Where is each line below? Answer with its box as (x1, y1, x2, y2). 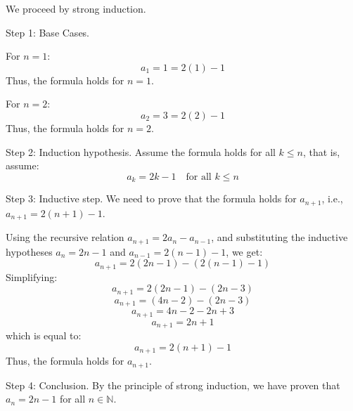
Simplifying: (6, 269, 58, 284)
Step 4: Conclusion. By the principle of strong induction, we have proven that (6, 377, 340, 392)
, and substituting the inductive (211, 230, 348, 244)
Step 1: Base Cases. (6, 25, 90, 39)
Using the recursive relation (6, 230, 124, 244)
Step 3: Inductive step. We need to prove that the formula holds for (6, 191, 297, 206)
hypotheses (6, 244, 53, 259)
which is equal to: (6, 328, 82, 343)
